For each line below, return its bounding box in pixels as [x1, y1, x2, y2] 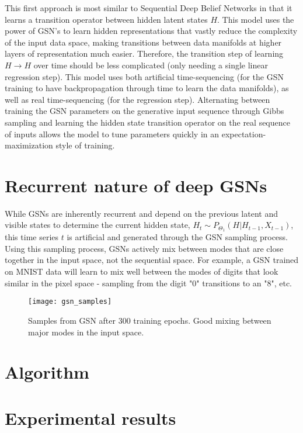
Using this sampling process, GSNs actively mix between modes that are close [5, 242, 284, 254]
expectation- [221, 127, 266, 140]
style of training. [55, 139, 115, 151]
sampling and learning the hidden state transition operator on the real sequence [5, 116, 290, 128]
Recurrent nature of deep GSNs [5, 173, 267, 197]
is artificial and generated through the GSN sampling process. [67, 231, 288, 243]
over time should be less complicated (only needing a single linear [33, 58, 268, 71]
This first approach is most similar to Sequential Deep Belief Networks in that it [5, 2, 292, 13]
